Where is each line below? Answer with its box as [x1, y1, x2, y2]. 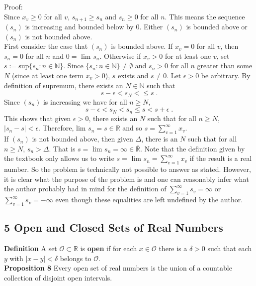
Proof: [4, 1, 23, 11]
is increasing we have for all [43, 96, 127, 107]
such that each [207, 243, 252, 254]
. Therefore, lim [38, 123, 86, 133]
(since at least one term [11, 70, 84, 81]
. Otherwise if [99, 50, 141, 61]
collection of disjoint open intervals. [4, 272, 112, 283]
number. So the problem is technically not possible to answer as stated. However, [4, 164, 251, 174]
